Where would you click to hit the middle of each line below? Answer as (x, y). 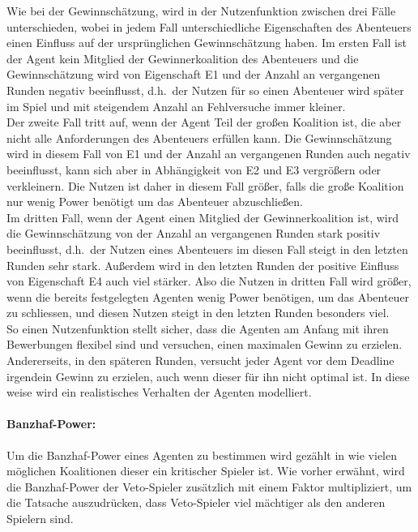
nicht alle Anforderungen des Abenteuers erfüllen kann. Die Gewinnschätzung (199, 137)
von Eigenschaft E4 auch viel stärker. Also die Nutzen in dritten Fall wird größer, (209, 281)
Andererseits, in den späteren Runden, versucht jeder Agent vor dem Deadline (200, 360)
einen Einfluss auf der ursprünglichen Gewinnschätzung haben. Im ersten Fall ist (207, 43)
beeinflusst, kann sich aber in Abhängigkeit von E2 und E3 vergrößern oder (194, 169)
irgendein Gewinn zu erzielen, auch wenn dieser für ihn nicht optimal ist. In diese (208, 376)
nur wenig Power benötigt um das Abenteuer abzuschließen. (155, 202)
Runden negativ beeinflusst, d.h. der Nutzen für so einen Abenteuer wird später (205, 90)
